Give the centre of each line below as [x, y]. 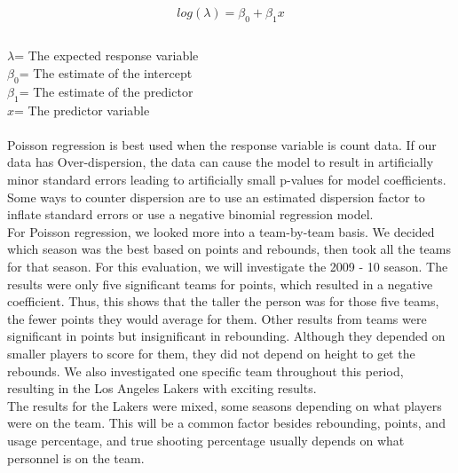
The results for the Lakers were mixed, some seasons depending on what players [225, 405]
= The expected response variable [107, 55]
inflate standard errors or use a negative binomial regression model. [190, 214]
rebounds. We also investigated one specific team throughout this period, [205, 371]
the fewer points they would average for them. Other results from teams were [217, 318]
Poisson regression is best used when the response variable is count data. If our [222, 144]
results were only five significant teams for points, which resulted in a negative [220, 284]
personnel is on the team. [76, 457]
